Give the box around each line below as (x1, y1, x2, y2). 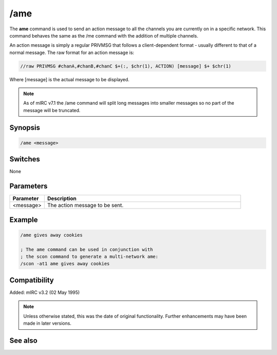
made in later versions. (23, 320, 72, 326)
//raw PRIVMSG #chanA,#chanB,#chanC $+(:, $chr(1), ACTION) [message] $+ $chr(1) (20, 63, 232, 69)
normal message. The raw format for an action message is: (9, 49, 134, 55)
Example (9, 215, 38, 224)
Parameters (9, 182, 48, 191)
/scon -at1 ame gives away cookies (20, 261, 110, 267)
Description (47, 195, 77, 202)
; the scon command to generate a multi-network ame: (20, 254, 159, 259)
